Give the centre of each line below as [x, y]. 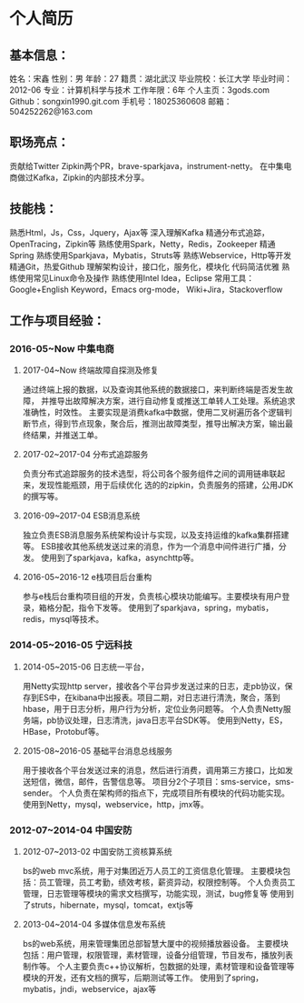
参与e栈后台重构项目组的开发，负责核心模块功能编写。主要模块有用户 [152, 597]
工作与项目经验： [57, 321]
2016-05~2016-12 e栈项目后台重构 [87, 577]
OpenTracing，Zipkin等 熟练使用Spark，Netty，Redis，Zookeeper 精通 [142, 244]
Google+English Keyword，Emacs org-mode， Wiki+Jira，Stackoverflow [146, 289]
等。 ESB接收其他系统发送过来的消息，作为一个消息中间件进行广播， [151, 547]
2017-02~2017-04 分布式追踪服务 [85, 455]
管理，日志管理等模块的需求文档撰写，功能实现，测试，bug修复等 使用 [154, 893]
